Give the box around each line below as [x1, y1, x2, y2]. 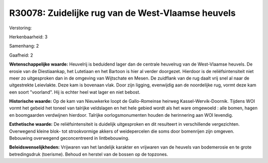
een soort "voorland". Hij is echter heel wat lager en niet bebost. [9, 89, 141, 95]
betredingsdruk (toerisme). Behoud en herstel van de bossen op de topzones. [9, 151, 168, 157]
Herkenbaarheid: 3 [9, 34, 48, 40]
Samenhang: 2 [9, 43, 39, 49]
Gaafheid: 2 [9, 52, 33, 58]
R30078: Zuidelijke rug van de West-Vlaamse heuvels [9, 7, 236, 18]
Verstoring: [9, 25, 32, 31]
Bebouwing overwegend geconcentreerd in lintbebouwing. [9, 135, 130, 141]
